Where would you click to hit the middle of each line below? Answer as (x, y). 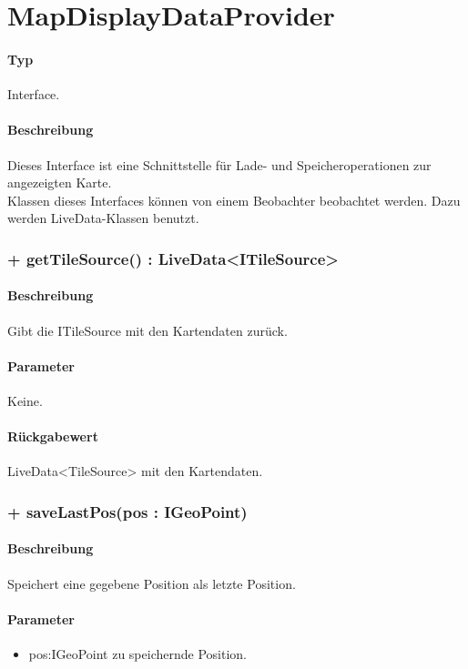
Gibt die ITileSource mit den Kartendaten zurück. (148, 330)
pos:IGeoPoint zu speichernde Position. (137, 653)
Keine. (25, 400)
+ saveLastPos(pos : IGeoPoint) (127, 511)
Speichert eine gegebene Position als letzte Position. (152, 583)
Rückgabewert (53, 436)
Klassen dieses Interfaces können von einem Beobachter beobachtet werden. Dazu (234, 200)
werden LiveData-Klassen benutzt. (103, 218)
